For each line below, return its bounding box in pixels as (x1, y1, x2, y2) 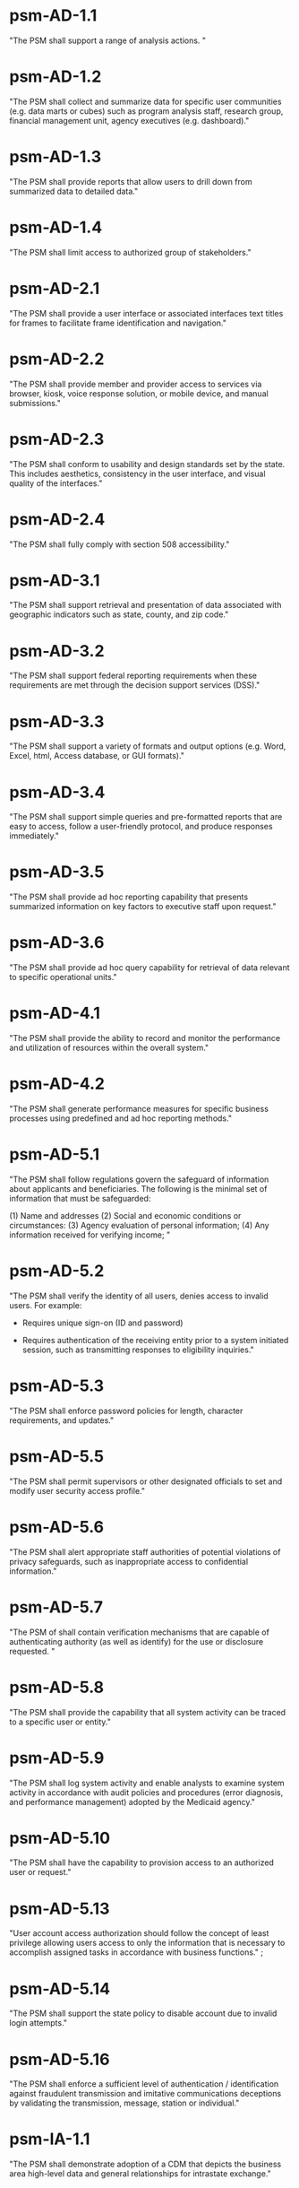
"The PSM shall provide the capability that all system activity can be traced (9, 1706, 286, 1717)
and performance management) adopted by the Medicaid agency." (9, 1796, 255, 1807)
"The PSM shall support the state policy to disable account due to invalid (9, 2008, 278, 2019)
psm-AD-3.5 (9, 862, 105, 882)
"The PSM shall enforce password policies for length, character (9, 1405, 243, 1416)
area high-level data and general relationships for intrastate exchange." (9, 2168, 271, 2179)
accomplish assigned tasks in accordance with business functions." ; (9, 1947, 264, 1958)
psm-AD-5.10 (9, 1828, 110, 1848)
